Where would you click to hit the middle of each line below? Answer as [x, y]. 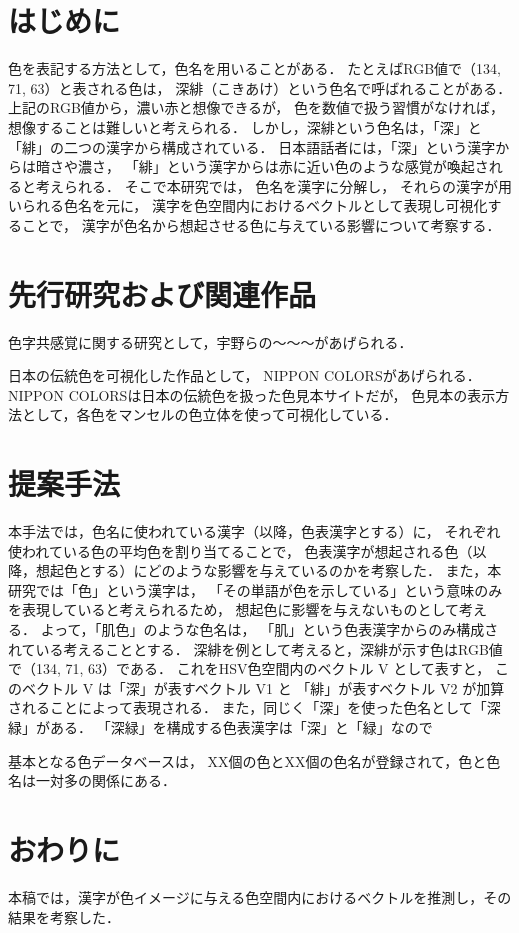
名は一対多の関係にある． [92, 780]
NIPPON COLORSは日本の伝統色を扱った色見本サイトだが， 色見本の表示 [252, 394]
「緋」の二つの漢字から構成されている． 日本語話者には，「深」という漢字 [252, 146]
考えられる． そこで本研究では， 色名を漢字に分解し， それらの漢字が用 [273, 185]
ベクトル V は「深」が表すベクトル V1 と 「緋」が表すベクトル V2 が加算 [263, 687]
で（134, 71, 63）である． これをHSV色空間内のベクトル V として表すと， [249, 668]
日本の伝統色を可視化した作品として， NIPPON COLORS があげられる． [244, 375]
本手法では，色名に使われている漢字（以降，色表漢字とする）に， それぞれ [254, 531]
